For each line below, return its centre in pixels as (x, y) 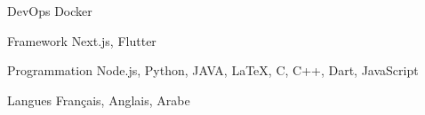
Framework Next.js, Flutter (82, 40)
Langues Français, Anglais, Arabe (99, 100)
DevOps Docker (50, 11)
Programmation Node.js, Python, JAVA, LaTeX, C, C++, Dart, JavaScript (213, 70)
